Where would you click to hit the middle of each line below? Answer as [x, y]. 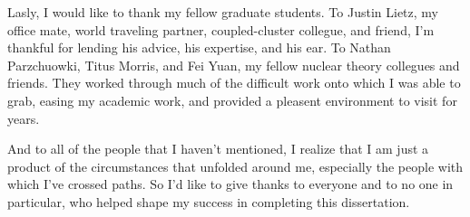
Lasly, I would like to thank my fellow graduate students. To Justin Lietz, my [223, 12]
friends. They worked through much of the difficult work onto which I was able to [234, 83]
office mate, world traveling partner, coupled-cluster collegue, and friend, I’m [221, 29]
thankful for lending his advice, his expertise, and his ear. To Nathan [199, 47]
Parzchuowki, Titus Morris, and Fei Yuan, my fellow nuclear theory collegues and [234, 65]
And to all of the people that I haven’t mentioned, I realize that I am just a [218, 149]
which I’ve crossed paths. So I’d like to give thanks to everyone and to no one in [230, 184]
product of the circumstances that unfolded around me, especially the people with [235, 166]
